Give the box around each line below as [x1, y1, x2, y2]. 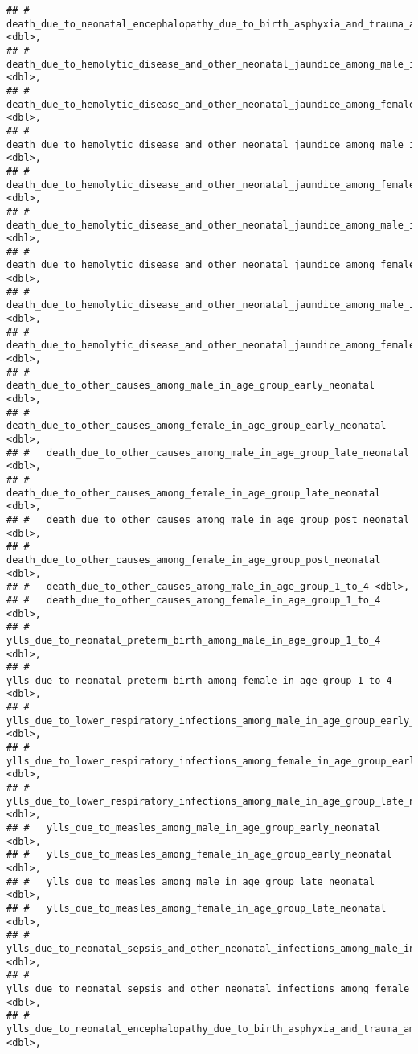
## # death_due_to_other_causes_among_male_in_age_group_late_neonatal [6, 447, 410, 459]
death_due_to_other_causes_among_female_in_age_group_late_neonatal [6, 487, 381, 499]
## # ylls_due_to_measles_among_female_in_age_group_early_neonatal [6, 849, 392, 861]
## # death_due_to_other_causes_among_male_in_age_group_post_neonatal [6, 513, 410, 525]
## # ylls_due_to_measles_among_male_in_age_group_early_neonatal [6, 822, 381, 834]
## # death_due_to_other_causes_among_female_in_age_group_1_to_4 [6, 594, 381, 606]
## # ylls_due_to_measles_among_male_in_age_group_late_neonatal [6, 875, 375, 887]
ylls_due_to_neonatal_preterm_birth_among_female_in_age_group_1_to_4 [6, 674, 392, 686]
